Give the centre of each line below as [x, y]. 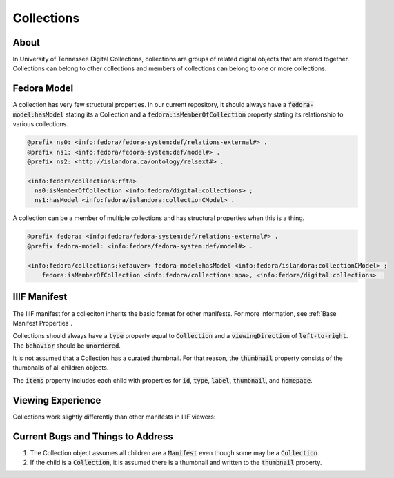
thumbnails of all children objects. [61, 368]
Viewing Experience [57, 400]
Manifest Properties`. [42, 323]
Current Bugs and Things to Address [93, 436]
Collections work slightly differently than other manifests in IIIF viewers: [114, 417]
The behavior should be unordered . [67, 346]
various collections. [40, 124]
